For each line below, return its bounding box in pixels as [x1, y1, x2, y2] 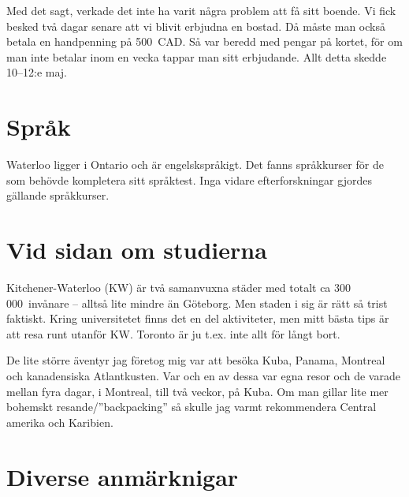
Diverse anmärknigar [6, 460, 239, 492]
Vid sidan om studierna [6, 234, 267, 266]
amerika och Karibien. [6, 413, 113, 430]
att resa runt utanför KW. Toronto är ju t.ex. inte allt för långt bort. [6, 325, 340, 342]
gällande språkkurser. [6, 187, 110, 204]
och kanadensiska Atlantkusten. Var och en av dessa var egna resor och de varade [6, 367, 400, 383]
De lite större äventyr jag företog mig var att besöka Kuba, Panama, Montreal [6, 352, 385, 368]
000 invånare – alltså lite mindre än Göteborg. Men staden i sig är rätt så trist [6, 294, 388, 311]
